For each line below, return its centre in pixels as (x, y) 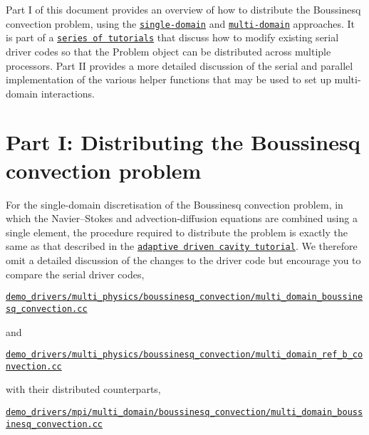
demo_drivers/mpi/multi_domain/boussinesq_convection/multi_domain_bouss (184, 413)
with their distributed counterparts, (83, 389)
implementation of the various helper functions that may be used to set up (168, 79)
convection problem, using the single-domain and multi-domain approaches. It (180, 23)
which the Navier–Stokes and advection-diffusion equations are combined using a (182, 218)
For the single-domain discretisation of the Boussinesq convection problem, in (175, 204)
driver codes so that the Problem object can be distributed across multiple (168, 51)
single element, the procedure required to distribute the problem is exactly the (177, 232)
